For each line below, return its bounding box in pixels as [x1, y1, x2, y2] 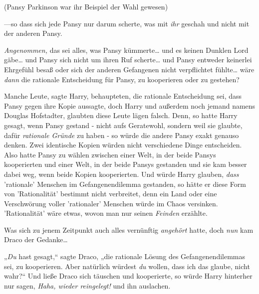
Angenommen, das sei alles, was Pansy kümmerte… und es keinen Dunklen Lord [4, 44, 249, 55]
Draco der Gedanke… [4, 234, 68, 245]
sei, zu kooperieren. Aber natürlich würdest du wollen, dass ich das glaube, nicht [4, 261, 250, 271]
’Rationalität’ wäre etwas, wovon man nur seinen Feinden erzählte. [4, 208, 208, 218]
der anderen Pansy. [4, 28, 62, 38]
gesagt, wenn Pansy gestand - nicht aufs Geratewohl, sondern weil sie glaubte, [4, 120, 243, 130]
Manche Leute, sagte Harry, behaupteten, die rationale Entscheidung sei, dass [4, 91, 242, 101]
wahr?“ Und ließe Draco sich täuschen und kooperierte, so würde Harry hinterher [4, 271, 253, 281]
